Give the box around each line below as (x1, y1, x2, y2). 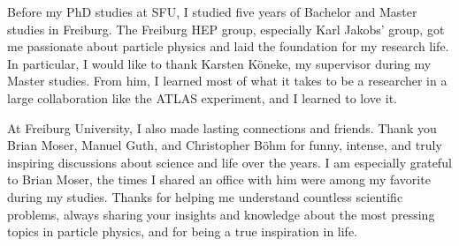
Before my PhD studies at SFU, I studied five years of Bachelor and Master (7, 3, 417, 20)
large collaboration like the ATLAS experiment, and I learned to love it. (7, 88, 397, 107)
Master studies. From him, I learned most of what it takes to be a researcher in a (7, 71, 448, 90)
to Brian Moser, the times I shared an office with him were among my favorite (7, 170, 431, 189)
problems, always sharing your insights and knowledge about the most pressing (7, 205, 435, 223)
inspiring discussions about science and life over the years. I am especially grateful (7, 153, 452, 171)
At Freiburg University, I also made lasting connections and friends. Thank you (7, 118, 437, 137)
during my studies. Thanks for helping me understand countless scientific (7, 187, 403, 205)
